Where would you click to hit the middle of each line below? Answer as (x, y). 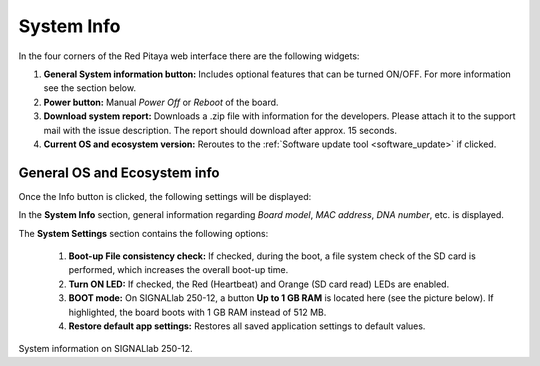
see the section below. (90, 88)
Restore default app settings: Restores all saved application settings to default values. (247, 326)
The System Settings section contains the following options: (143, 233)
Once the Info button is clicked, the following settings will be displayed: (165, 196)
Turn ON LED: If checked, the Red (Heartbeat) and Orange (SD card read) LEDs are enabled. (259, 284)
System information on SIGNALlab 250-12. (106, 349)
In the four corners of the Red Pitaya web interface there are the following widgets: (189, 56)
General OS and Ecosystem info (119, 172)
